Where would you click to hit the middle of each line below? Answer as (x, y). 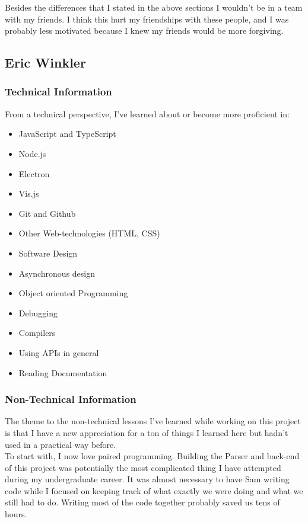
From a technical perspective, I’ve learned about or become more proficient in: (147, 113)
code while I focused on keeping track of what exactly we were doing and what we (154, 490)
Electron (34, 173)
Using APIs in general (59, 352)
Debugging (38, 313)
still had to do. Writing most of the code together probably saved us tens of (142, 502)
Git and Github (47, 213)
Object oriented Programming (73, 293)
